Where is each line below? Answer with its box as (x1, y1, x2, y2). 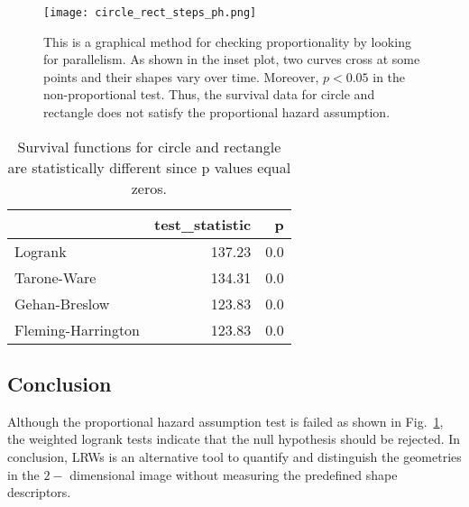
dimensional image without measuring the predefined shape (69, 465, 398, 484)
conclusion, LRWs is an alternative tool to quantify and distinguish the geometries (7, 447, 462, 466)
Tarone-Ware (14, 266, 97, 288)
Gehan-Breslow (14, 292, 110, 314)
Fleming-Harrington (14, 318, 141, 340)
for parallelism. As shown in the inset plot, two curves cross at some (43, 50, 420, 69)
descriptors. (7, 483, 71, 502)
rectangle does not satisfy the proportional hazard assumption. (43, 103, 391, 122)
